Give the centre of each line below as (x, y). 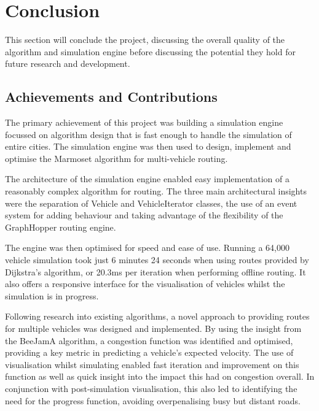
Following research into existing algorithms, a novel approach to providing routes (157, 316)
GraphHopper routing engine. (61, 227)
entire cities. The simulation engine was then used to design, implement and (148, 146)
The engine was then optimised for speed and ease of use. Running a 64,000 (147, 248)
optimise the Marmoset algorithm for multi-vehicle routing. (116, 158)
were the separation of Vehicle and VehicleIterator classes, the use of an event (151, 203)
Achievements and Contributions (111, 97)
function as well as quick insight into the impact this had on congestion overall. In (160, 376)
